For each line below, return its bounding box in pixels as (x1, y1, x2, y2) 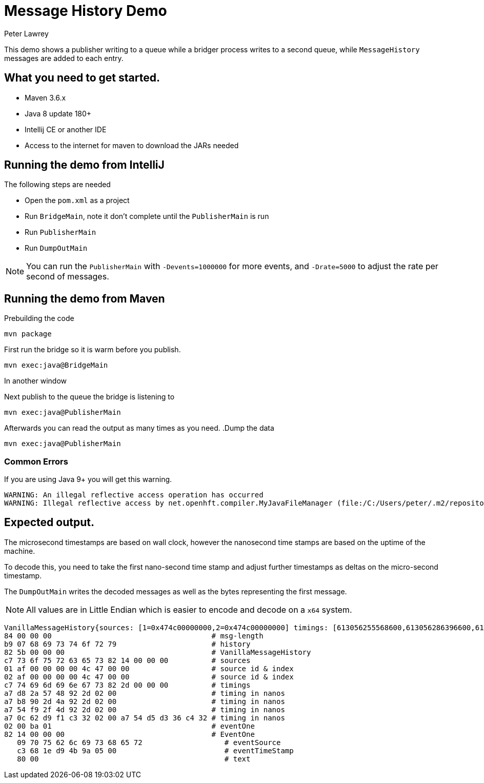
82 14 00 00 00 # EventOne (4, 730, 255, 738)
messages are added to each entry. (4, 53, 124, 63)
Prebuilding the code (4, 314, 74, 323)
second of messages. (26, 271, 109, 282)
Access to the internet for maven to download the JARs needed (25, 140, 239, 150)
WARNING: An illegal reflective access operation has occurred (4, 491, 264, 499)
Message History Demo (4, 2, 167, 19)
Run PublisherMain (25, 228, 96, 237)
